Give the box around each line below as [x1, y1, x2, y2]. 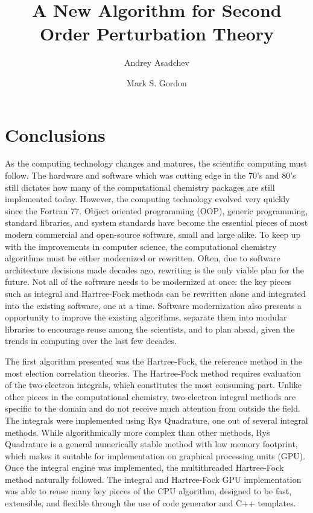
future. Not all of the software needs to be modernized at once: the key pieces [5, 275, 292, 288]
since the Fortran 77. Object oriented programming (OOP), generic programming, [5, 204, 308, 217]
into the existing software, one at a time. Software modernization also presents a [5, 299, 302, 311]
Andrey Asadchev [124, 56, 189, 69]
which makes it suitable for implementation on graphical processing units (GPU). [5, 449, 306, 462]
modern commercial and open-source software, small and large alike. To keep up [5, 228, 301, 240]
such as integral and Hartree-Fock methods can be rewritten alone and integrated [5, 287, 306, 299]
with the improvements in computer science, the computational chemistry [5, 240, 277, 252]
